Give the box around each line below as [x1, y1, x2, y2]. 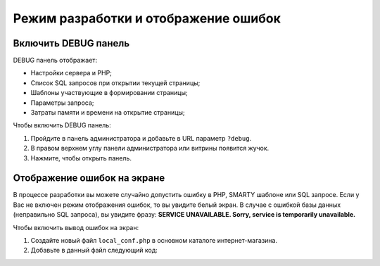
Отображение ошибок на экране [13, 172, 165, 184]
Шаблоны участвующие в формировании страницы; [30, 89, 188, 97]
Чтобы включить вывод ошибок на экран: [13, 223, 139, 232]
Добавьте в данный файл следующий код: [30, 246, 158, 255]
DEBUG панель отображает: [13, 56, 98, 65]
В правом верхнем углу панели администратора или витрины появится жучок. [30, 144, 270, 153]
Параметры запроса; [30, 99, 94, 107]
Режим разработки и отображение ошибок [13, 11, 281, 26]
